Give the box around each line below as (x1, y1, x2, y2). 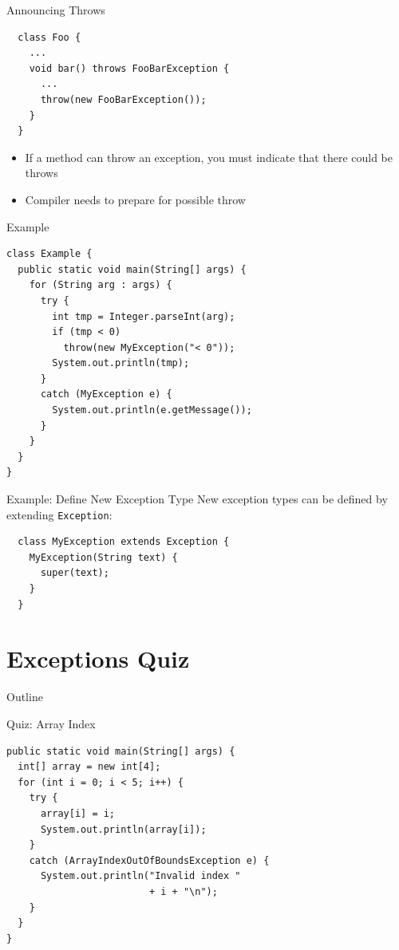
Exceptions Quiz (6, 642, 190, 675)
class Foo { (18, 31, 81, 43)
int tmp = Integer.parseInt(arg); (52, 310, 235, 322)
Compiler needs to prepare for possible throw (25, 191, 246, 207)
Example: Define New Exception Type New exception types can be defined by (6, 491, 388, 507)
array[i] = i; (40, 807, 116, 819)
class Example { (6, 248, 93, 260)
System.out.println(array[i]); (40, 823, 207, 835)
